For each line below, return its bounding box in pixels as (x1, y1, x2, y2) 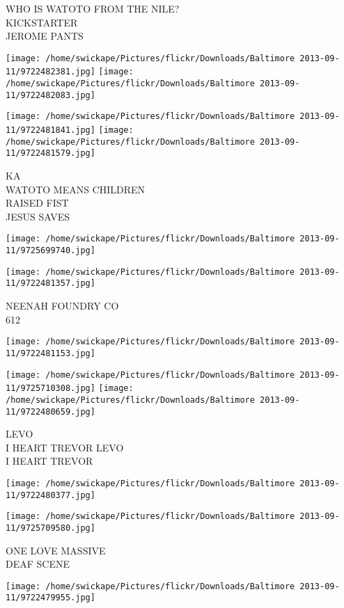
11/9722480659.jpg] (6, 406, 95, 417)
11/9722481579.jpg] (6, 148, 95, 159)
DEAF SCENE (6, 557, 70, 571)
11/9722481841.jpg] (6, 125, 95, 136)
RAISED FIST (6, 195, 69, 210)
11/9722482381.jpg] (6, 67, 95, 77)
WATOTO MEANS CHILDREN (6, 182, 146, 196)
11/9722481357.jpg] (6, 278, 95, 289)
